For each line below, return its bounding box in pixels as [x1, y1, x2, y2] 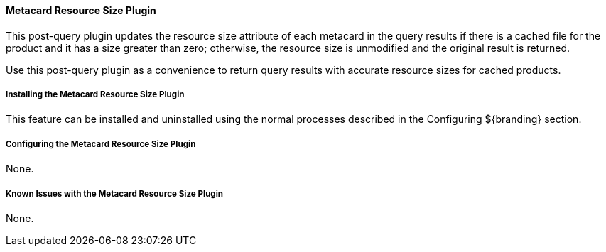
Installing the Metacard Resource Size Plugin [6, 89, 185, 99]
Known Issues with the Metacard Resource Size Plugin [6, 188, 224, 199]
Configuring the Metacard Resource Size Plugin [6, 138, 196, 149]
